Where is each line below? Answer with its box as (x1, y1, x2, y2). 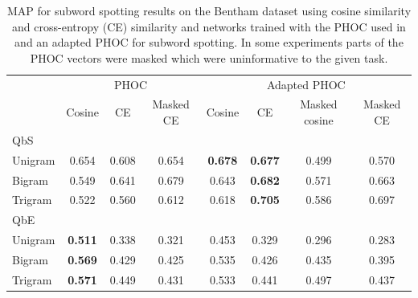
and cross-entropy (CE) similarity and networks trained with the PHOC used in (12, 18, 406, 35)
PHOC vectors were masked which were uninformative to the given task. (30, 49, 388, 66)
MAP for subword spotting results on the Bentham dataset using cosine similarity (6, 2, 412, 18)
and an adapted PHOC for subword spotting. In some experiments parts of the (14, 34, 404, 51)
